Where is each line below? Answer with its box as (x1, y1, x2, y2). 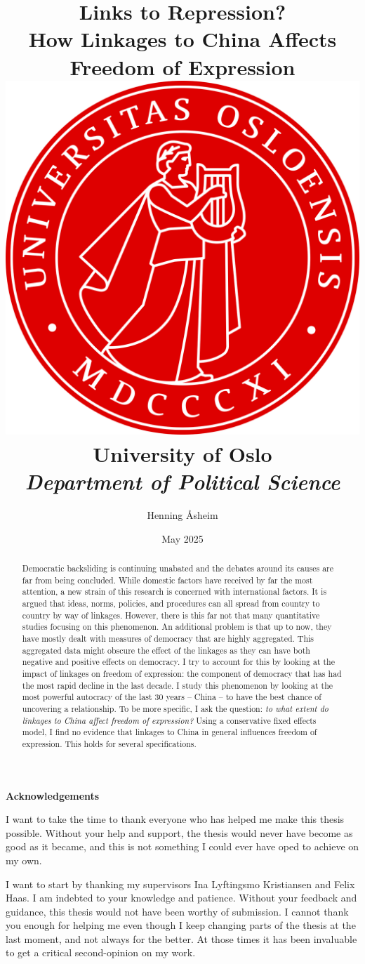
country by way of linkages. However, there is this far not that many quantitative (22, 609, 320, 621)
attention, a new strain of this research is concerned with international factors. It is (22, 586, 327, 597)
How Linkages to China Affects (28, 25, 337, 53)
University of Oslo (93, 439, 272, 468)
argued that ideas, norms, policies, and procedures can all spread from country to (22, 597, 320, 609)
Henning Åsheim (147, 508, 218, 522)
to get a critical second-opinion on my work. (6, 945, 196, 960)
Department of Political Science (25, 467, 340, 496)
